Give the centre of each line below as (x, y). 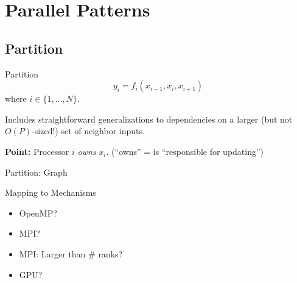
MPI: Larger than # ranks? (71, 253)
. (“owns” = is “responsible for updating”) (185, 151)
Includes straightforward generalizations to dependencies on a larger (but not (149, 119)
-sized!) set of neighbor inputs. (88, 131)
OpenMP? (38, 213)
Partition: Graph (36, 172)
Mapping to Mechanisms (51, 192)
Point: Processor (37, 151)
